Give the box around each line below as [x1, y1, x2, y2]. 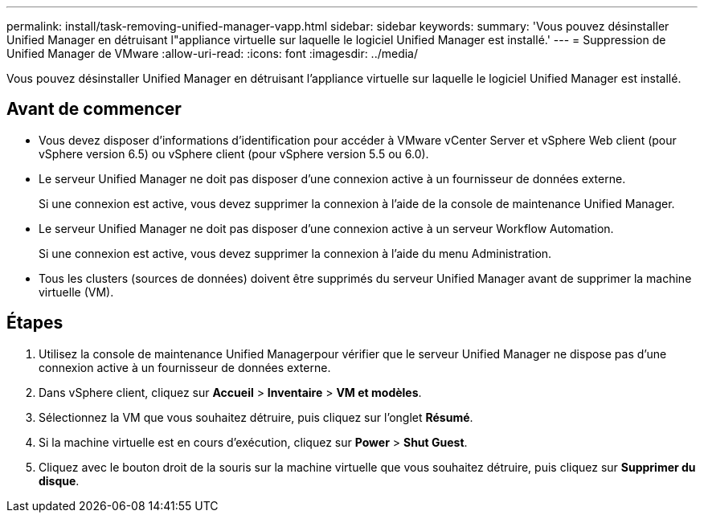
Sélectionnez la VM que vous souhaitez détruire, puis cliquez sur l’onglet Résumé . [39, 410, 473, 424]
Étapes [6, 313, 63, 333]
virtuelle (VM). [39, 284, 114, 299]
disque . [39, 473, 80, 488]
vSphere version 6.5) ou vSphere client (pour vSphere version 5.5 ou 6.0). [39, 146, 429, 161]
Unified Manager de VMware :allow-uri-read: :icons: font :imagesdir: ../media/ [6, 47, 419, 60]
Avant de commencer [6, 99, 182, 120]
